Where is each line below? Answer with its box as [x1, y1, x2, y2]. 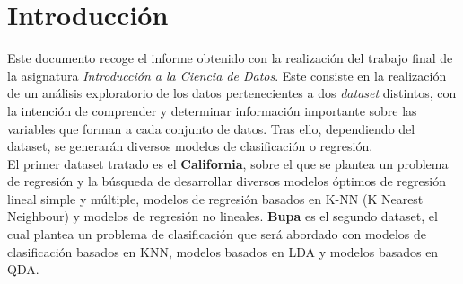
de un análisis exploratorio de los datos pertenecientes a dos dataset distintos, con [7, 84, 457, 102]
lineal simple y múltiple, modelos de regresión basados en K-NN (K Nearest [7, 189, 424, 208]
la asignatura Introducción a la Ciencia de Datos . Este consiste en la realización [7, 66, 447, 84]
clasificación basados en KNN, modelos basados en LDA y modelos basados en [7, 242, 439, 261]
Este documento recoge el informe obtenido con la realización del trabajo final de [7, 49, 453, 67]
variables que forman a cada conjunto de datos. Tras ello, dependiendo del [7, 119, 415, 138]
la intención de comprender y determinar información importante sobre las [7, 101, 417, 120]
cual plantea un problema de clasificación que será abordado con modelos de [7, 225, 427, 244]
